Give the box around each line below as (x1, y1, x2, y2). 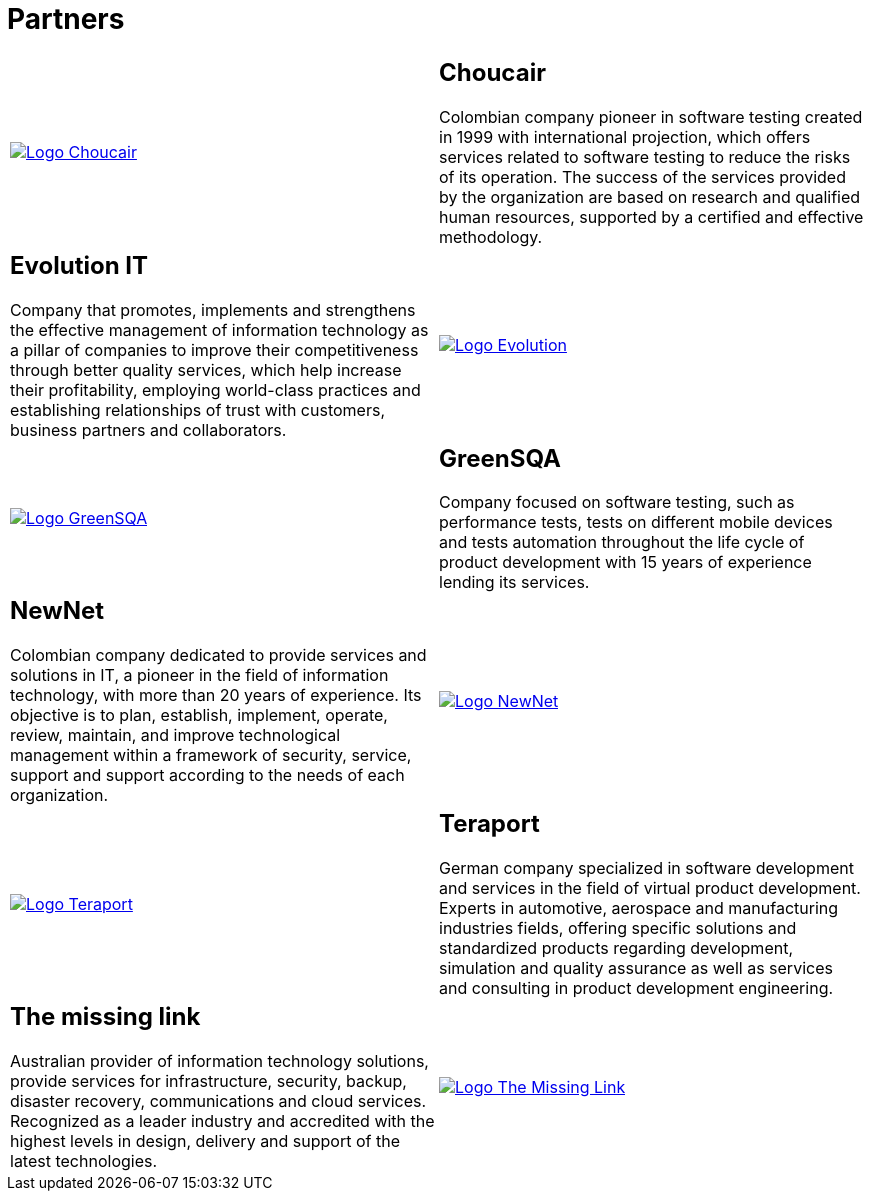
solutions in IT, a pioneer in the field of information (10, 665, 389, 686)
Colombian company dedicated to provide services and (10, 645, 427, 666)
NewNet (10, 596, 105, 626)
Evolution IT (10, 250, 149, 280)
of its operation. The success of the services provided (439, 166, 846, 187)
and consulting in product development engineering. (439, 978, 834, 999)
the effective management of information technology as (10, 319, 429, 340)
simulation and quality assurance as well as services (439, 958, 833, 979)
